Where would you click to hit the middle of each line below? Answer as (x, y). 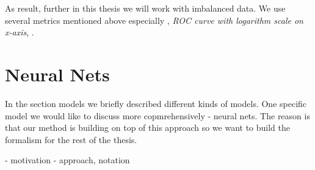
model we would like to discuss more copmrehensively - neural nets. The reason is (157, 115)
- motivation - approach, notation (67, 160)
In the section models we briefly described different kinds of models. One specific (156, 103)
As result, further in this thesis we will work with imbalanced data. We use (145, 8)
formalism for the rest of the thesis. (71, 139)
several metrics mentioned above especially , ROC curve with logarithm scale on (154, 20)
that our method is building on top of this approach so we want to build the (148, 127)
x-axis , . (20, 32)
